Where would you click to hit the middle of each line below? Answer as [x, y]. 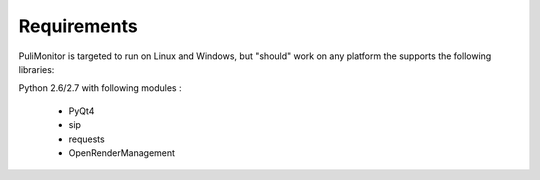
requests [86, 139]
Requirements [78, 26]
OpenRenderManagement [121, 152]
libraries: [36, 69]
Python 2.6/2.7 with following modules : [100, 88]
